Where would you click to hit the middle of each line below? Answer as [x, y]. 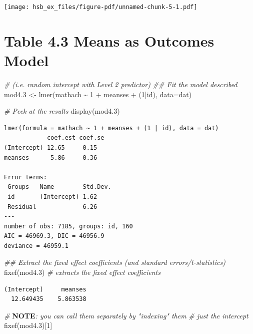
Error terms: [25, 177]
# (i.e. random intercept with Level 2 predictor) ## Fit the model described [121, 84]
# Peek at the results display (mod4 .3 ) [62, 111]
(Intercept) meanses [45, 289]
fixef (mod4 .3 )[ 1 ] [28, 325]
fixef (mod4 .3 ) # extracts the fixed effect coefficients [82, 272]
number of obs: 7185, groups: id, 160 [68, 226]
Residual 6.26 [52, 207]
